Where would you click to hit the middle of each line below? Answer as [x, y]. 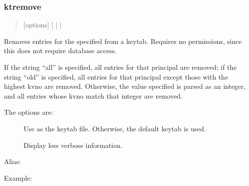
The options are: [29, 112]
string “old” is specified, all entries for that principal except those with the [116, 76]
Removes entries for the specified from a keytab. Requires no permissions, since [123, 41]
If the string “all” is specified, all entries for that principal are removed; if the [120, 67]
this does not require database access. [60, 51]
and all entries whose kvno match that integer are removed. [93, 95]
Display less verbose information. [73, 145]
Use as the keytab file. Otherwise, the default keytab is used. [115, 128]
